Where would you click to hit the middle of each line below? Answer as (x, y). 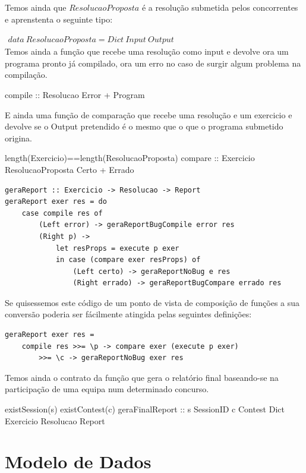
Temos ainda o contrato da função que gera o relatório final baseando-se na (142, 377)
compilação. (26, 75)
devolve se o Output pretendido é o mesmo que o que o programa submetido (144, 126)
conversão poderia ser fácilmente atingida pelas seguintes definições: (128, 314)
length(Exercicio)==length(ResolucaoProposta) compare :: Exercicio (130, 158)
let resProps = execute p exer (117, 248)
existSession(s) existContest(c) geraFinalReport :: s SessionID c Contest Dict (145, 409)
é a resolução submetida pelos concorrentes (220, 7)
